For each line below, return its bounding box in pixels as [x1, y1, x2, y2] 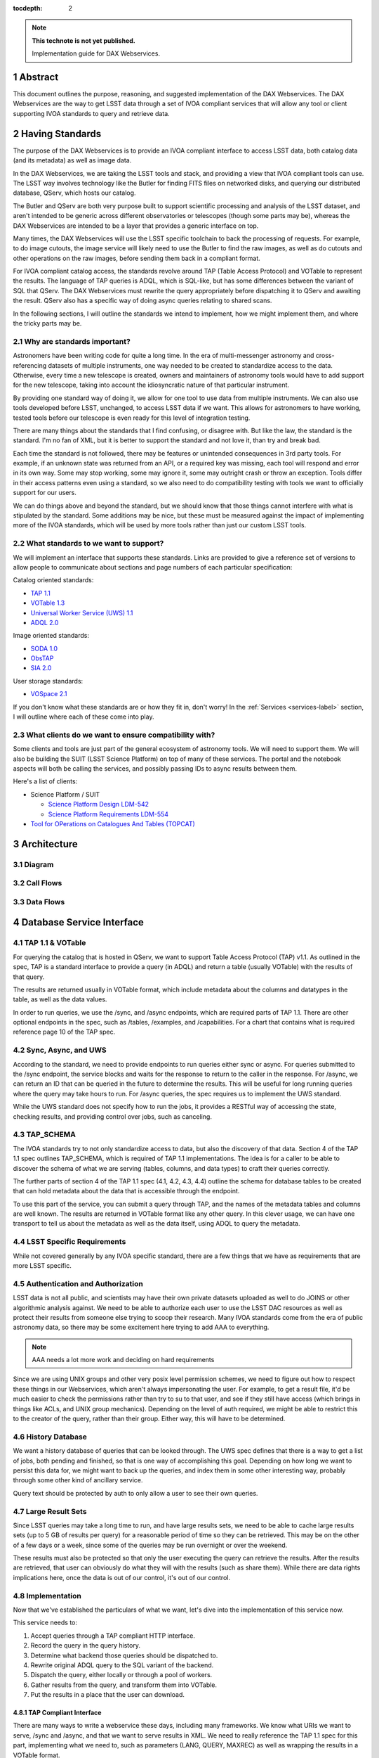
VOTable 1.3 [30, 598, 65, 608]
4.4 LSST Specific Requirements [13, 1237, 126, 1247]
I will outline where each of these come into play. [13, 712, 154, 721]
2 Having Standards [13, 127, 102, 140]
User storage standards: [13, 676, 84, 685]
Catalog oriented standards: [13, 576, 94, 584]
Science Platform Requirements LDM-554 [48, 809, 168, 819]
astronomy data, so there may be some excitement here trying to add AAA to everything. [13, 1323, 270, 1332]
